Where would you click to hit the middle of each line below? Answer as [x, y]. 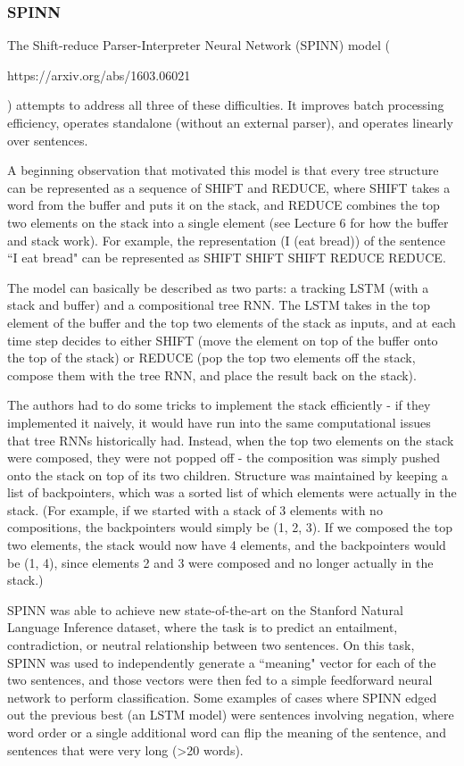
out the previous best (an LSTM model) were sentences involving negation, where [231, 715]
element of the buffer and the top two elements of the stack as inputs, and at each [232, 322]
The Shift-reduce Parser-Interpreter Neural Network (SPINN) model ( [199, 45]
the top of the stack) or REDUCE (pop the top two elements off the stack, [211, 358]
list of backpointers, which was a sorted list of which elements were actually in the [232, 492]
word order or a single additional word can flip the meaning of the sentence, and [227, 732]
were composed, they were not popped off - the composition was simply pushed [224, 458]
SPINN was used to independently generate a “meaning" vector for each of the [222, 662]
